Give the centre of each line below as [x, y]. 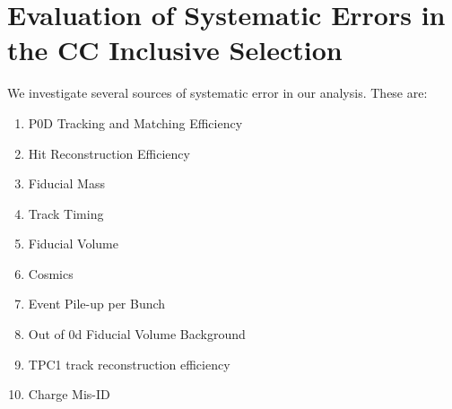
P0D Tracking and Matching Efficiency [135, 122]
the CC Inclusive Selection [175, 50]
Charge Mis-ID [69, 394]
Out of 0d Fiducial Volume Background [137, 334]
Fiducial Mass [66, 183]
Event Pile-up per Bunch [97, 304]
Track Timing [66, 213]
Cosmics [51, 273]
